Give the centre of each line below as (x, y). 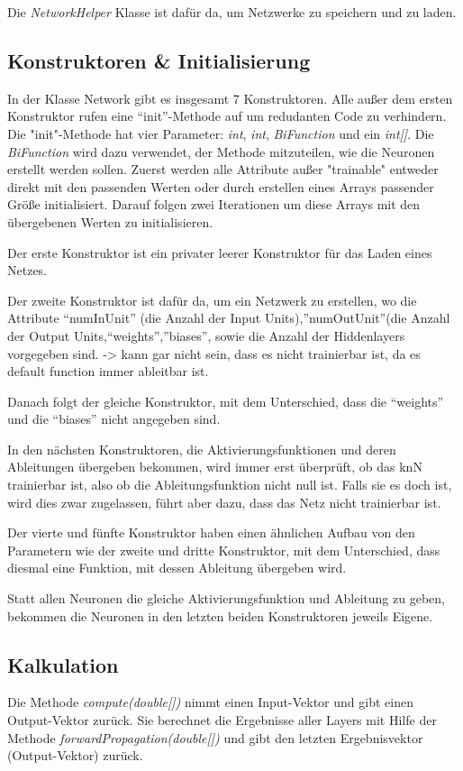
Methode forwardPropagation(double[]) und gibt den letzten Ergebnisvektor (215, 737)
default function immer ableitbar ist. (108, 371)
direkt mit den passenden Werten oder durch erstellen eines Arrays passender (221, 186)
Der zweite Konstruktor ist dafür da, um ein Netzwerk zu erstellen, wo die (212, 300)
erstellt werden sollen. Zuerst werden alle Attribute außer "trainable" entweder (223, 169)
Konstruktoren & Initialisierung (159, 60)
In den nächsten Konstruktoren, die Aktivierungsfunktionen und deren (202, 449)
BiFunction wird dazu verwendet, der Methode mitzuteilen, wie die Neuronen (221, 151)
